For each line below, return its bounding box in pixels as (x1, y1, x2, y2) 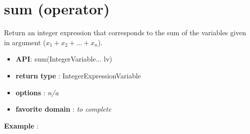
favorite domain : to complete (15, 104, 111, 114)
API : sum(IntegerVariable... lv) (15, 54, 112, 64)
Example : (4, 120, 39, 131)
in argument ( (4, 37, 46, 47)
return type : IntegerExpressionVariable (15, 70, 141, 80)
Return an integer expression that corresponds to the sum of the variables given (4, 27, 246, 38)
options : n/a (15, 87, 59, 97)
